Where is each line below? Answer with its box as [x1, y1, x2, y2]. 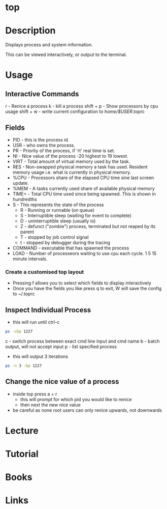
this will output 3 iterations [12, 353, 69, 359]
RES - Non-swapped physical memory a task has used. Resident [12, 163, 148, 169]
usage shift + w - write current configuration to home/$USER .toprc [5, 108, 145, 115]
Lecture [5, 425, 39, 436]
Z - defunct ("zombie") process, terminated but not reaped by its [20, 223, 156, 229]
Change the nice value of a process [5, 377, 119, 386]
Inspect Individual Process [5, 305, 91, 314]
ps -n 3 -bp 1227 [5, 363, 42, 368]
